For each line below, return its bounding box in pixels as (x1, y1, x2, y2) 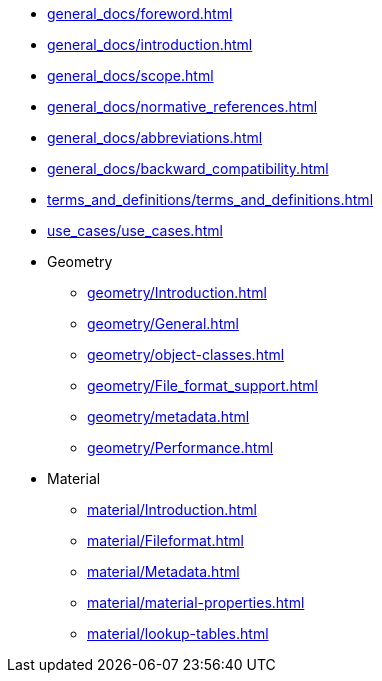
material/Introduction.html (87, 501, 257, 518)
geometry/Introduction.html (87, 284, 267, 301)
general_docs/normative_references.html (47, 98, 318, 115)
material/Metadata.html (87, 563, 240, 580)
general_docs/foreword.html (47, 5, 233, 22)
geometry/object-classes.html (87, 346, 285, 363)
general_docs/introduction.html (47, 36, 253, 53)
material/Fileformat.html (87, 532, 244, 549)
